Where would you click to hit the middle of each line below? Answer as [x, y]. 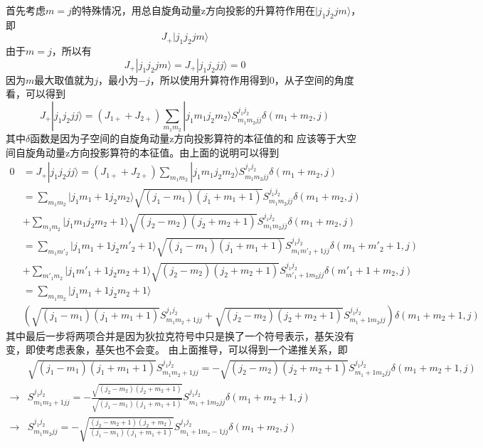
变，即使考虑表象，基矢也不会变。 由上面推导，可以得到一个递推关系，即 [177, 350]
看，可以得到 [36, 94]
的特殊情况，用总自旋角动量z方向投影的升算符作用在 [193, 10]
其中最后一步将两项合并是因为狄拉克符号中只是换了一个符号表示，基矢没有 [180, 335]
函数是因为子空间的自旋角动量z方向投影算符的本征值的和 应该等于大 [189, 138]
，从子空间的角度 [314, 79]
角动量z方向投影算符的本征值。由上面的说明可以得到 [157, 152]
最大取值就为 [64, 79]
